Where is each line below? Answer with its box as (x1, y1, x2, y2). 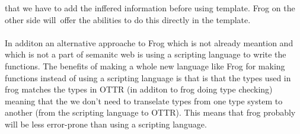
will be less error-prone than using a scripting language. (5, 117, 207, 130)
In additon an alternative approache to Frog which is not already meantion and (5, 36, 293, 49)
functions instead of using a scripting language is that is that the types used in (5, 71, 291, 84)
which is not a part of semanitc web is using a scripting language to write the (5, 48, 286, 60)
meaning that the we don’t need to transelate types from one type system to (5, 94, 283, 107)
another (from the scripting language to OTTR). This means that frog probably (5, 106, 296, 119)
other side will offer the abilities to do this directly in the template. (5, 13, 251, 25)
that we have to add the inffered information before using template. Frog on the (5, 2, 295, 14)
